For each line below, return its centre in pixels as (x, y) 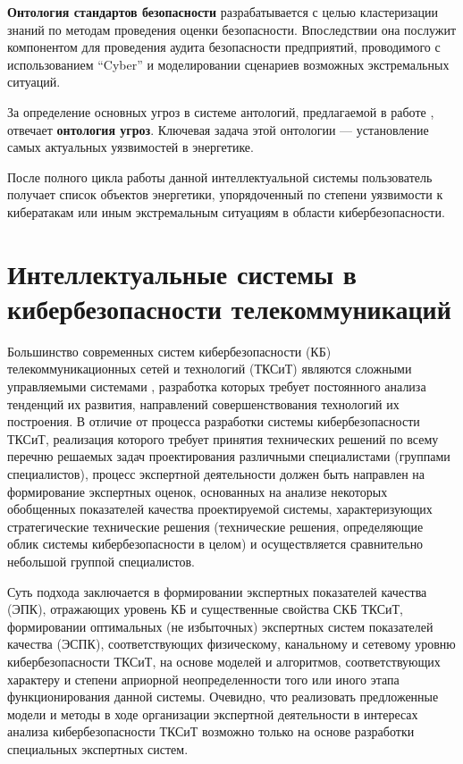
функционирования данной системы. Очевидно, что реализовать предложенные (223, 697)
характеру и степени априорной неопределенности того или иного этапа (203, 679)
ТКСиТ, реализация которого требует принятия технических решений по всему (223, 438)
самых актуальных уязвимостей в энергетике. (130, 147)
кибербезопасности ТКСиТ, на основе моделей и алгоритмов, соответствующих (224, 661)
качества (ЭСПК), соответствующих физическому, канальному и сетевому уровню (231, 644)
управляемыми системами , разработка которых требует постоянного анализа (217, 386)
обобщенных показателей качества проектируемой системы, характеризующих (220, 509)
